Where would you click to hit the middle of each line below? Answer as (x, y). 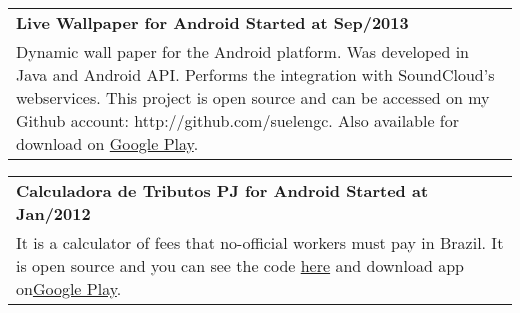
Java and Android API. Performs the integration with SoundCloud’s (255, 74)
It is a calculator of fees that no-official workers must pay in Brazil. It (260, 242)
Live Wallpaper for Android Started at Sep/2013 (212, 22)
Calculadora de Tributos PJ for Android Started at (222, 190)
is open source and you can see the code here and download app (240, 265)
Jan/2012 (53, 213)
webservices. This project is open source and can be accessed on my (253, 97)
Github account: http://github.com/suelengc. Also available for (238, 120)
